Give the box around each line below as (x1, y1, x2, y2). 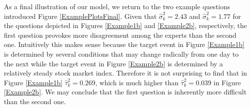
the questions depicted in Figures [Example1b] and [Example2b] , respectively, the (4, 20, 247, 31)
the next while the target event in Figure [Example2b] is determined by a (4, 58, 223, 68)
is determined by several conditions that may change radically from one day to (4, 48, 239, 59)
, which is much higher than (95, 77, 179, 87)
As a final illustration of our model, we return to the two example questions (4, 1, 231, 11)
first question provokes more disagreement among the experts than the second (4, 30, 237, 40)
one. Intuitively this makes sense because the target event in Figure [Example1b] (4, 39, 245, 49)
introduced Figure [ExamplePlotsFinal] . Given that (4, 11, 157, 21)
